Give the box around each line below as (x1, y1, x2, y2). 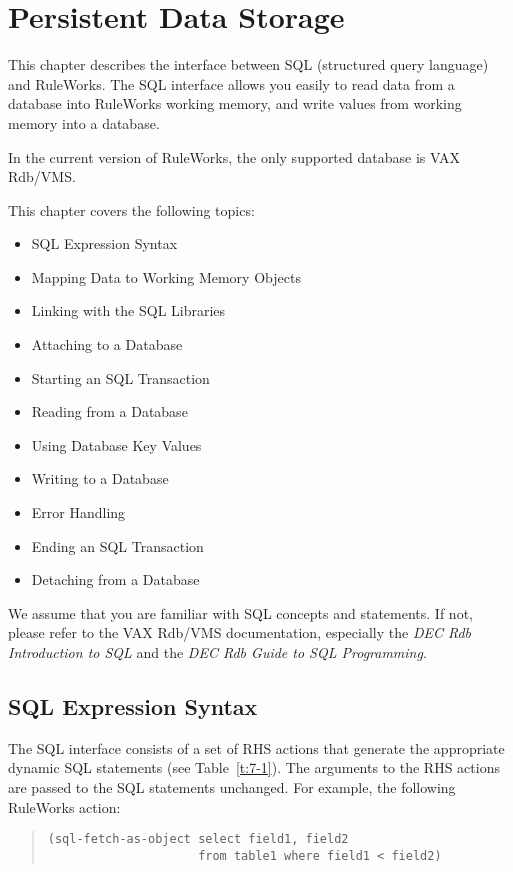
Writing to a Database (31, 468, 169, 489)
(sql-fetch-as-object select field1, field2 (47, 832, 349, 847)
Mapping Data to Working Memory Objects (31, 266, 301, 287)
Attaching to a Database (31, 334, 183, 355)
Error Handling (31, 502, 126, 523)
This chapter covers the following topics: (8, 199, 255, 220)
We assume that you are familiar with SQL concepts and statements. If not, (8, 602, 473, 623)
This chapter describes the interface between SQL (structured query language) (8, 54, 489, 75)
